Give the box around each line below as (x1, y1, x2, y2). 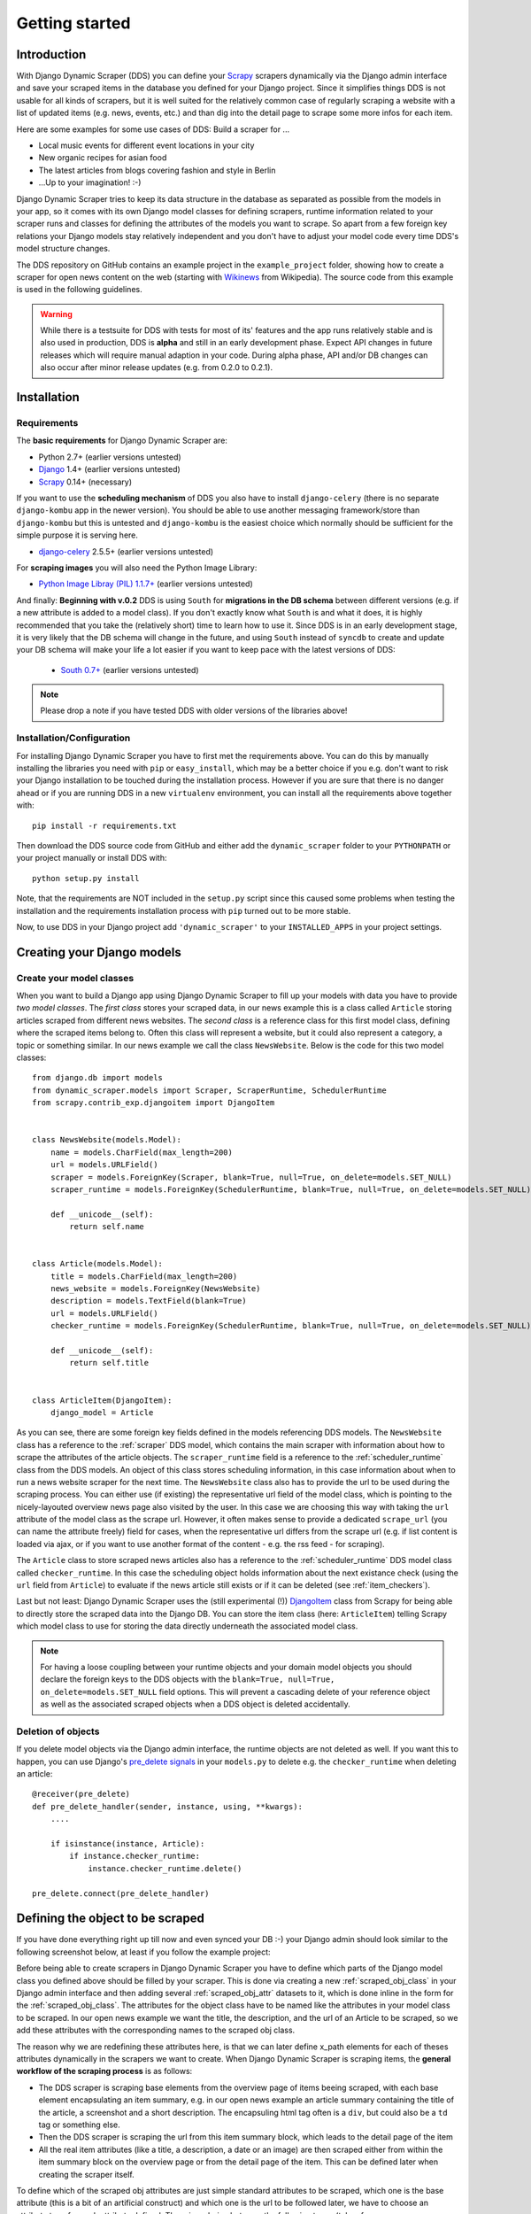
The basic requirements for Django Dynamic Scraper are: (16, 435, 227, 446)
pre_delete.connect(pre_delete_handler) (32, 1888, 210, 1899)
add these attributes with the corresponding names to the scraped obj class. (16, 2024, 296, 2036)
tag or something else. (38, 2119, 121, 2130)
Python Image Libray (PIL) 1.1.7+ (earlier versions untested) (38, 578, 253, 589)
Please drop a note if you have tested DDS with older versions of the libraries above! (40, 705, 348, 716)
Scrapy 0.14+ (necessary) (38, 476, 133, 487)
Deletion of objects (16, 1725, 100, 1738)
